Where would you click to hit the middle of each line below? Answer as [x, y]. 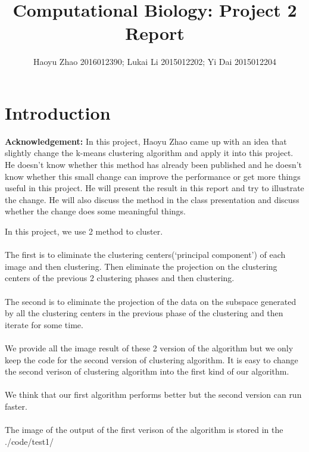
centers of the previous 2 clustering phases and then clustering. [120, 278]
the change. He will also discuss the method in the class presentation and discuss [152, 199]
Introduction [58, 112]
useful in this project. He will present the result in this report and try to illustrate [154, 188]
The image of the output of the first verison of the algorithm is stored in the [144, 430]
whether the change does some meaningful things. [95, 211]
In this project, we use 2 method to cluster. [84, 231]
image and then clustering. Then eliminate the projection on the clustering [141, 266]
